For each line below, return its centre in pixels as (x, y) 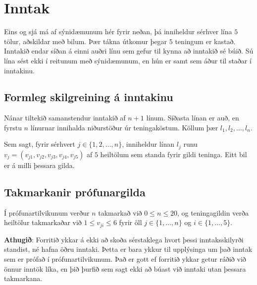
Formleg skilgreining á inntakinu (89, 97)
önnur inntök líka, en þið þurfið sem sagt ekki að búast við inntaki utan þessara (125, 268)
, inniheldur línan (148, 144)
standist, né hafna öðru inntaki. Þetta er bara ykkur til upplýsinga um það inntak (128, 249)
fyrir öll (130, 222)
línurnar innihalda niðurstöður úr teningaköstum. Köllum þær (124, 127)
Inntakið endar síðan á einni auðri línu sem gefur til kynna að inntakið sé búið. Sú (129, 51)
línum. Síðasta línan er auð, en (193, 118)
